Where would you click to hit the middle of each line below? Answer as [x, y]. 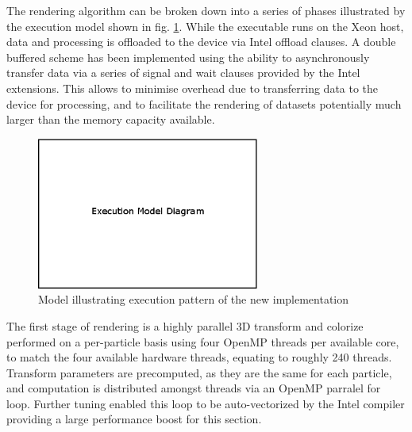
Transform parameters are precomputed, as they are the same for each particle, [199, 372]
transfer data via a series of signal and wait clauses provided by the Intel [183, 73]
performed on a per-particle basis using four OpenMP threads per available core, [203, 341]
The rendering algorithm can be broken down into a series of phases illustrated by [206, 10]
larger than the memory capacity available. [111, 119]
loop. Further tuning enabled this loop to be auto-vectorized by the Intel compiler [206, 403]
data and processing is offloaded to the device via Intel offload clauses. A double [201, 42]
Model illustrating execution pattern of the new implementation [194, 299]
